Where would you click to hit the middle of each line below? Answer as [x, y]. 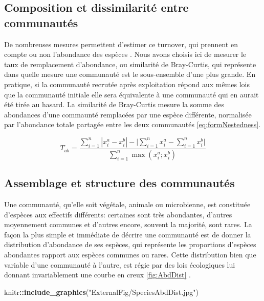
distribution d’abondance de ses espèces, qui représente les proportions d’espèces [130, 244]
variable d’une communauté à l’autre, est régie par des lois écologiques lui [120, 264]
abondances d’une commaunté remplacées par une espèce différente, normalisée [128, 114]
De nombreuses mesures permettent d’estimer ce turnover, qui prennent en [121, 44]
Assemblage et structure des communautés [119, 183]
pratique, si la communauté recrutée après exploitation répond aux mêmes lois [127, 84]
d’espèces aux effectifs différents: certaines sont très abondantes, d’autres [118, 214]
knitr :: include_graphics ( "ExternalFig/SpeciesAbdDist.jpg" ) [101, 292]
